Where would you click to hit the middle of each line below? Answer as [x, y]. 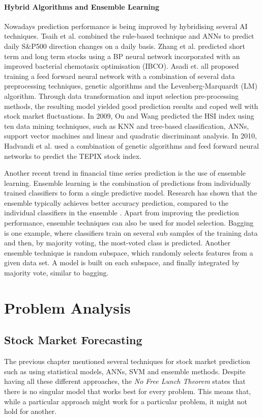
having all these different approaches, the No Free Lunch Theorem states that [125, 381]
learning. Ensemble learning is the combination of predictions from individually [128, 183]
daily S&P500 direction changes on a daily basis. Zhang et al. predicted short [125, 46]
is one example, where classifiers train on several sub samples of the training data [131, 232]
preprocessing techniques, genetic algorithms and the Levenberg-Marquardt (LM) [131, 86]
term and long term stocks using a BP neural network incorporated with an [122, 56]
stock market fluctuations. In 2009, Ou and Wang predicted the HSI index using [129, 116]
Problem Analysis [67, 307]
